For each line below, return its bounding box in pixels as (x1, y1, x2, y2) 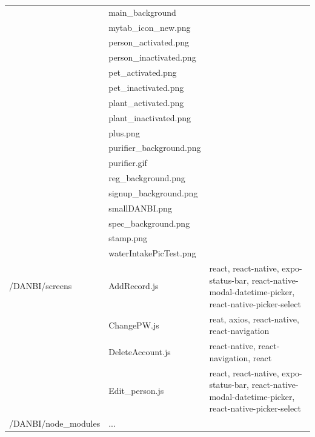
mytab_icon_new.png (108, 21, 191, 33)
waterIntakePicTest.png (108, 247, 196, 259)
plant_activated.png (108, 96, 184, 108)
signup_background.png (108, 186, 198, 199)
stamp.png (108, 232, 148, 244)
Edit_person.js (108, 384, 164, 396)
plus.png (108, 126, 140, 139)
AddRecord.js (108, 279, 159, 292)
